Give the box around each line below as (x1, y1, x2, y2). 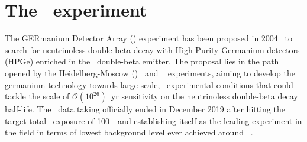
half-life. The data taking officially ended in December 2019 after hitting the (5, 103, 285, 115)
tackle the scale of (5, 90, 70, 102)
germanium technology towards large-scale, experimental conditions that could (5, 78, 293, 91)
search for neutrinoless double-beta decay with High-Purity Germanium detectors (5, 43, 300, 56)
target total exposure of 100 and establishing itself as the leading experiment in (5, 114, 302, 127)
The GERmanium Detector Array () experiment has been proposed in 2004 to (5, 32, 292, 44)
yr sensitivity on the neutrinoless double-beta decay (111, 90, 298, 102)
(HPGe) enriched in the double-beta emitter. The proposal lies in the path (5, 55, 279, 67)
